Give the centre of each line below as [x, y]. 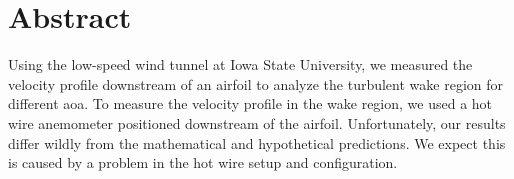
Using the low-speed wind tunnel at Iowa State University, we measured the [240, 64]
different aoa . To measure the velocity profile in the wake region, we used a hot [250, 103]
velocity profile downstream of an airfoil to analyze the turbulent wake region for [255, 83]
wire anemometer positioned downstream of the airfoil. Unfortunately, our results [257, 122]
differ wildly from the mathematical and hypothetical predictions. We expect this [257, 142]
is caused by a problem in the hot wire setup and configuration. [203, 162]
